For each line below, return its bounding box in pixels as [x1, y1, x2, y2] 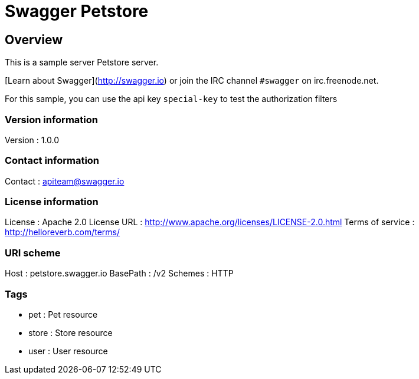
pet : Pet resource [28, 309, 98, 319]
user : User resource [28, 345, 108, 356]
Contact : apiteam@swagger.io [5, 176, 125, 186]
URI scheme [5, 246, 61, 259]
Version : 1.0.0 [5, 134, 60, 145]
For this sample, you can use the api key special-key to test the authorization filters [5, 94, 338, 104]
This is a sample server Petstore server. [5, 57, 159, 68]
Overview [5, 32, 63, 47]
